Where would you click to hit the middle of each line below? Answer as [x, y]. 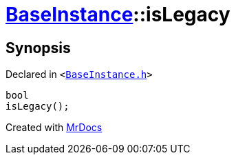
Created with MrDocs [54, 128]
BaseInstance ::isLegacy [118, 14]
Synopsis [38, 48]
